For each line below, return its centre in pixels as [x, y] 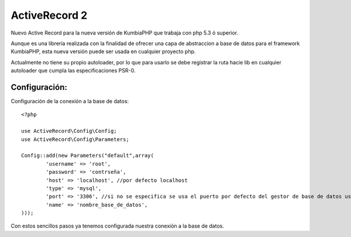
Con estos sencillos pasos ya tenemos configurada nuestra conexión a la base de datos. [118, 226]
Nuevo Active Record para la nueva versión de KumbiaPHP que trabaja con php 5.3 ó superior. [125, 33]
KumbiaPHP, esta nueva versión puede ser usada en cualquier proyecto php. [103, 51]
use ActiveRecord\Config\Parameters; [75, 139]
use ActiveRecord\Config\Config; [69, 131]
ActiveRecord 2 [49, 15]
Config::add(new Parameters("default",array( [88, 156]
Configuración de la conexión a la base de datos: [70, 101]
